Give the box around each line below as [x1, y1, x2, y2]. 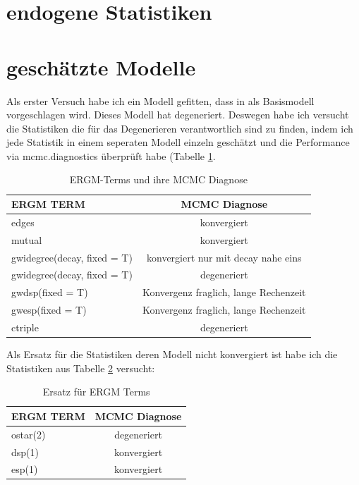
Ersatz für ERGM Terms [42, 384, 150, 399]
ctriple [11, 319, 39, 334]
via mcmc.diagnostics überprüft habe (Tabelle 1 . [6, 148, 216, 163]
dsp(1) [11, 444, 39, 459]
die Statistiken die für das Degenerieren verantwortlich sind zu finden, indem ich [6, 121, 353, 135]
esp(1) [11, 462, 38, 477]
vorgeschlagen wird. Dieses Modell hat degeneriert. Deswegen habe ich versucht [6, 107, 349, 122]
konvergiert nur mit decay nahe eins [146, 250, 302, 264]
